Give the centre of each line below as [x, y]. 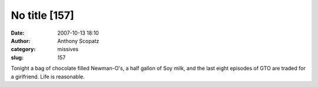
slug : [17, 57]
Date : [18, 33]
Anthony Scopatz [78, 41]
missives [68, 49]
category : [23, 49]
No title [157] [43, 15]
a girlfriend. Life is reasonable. [48, 76]
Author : [21, 41]
